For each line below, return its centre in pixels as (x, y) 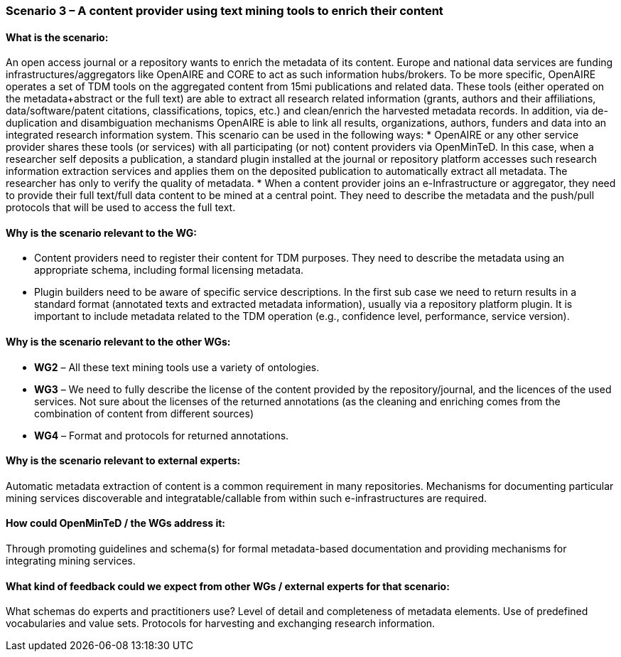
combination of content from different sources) (144, 413)
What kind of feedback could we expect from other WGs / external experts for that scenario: (228, 586)
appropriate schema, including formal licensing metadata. (169, 270)
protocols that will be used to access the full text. (121, 208)
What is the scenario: (57, 37)
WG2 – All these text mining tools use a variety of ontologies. (177, 367)
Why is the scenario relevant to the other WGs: (118, 342)
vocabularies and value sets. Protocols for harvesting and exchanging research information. (221, 624)
